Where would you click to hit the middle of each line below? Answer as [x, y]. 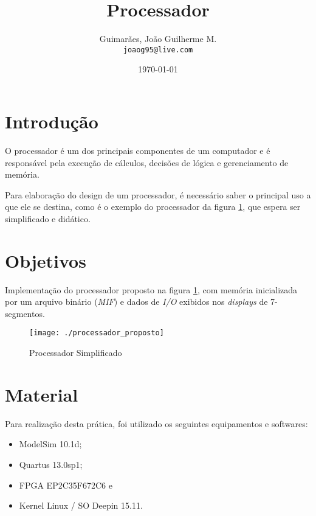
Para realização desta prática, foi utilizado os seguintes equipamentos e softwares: [156, 423]
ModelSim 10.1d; [50, 444]
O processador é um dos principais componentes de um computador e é [138, 150]
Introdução [52, 121]
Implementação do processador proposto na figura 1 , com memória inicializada [151, 289]
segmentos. [25, 313]
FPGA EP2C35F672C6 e [66, 485]
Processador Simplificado [76, 353]
